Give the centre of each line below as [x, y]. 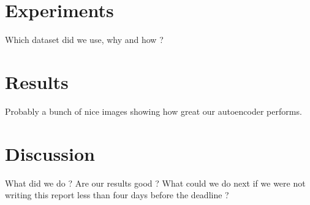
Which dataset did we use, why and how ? [84, 40]
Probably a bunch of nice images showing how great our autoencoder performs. [153, 111]
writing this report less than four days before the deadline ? [117, 195]
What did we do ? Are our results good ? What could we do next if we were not [155, 183]
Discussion [50, 153]
